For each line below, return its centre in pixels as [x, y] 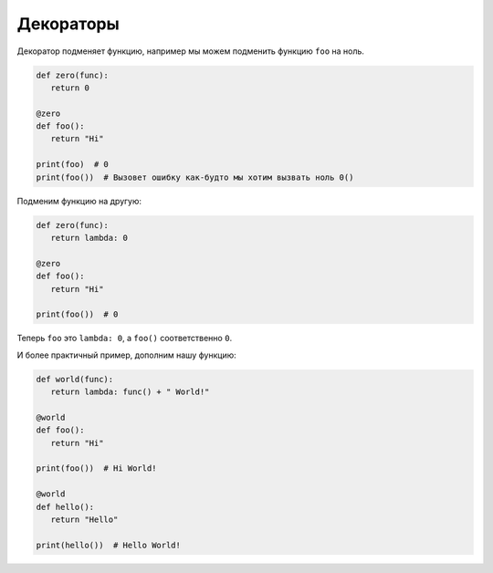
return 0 [70, 88]
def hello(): [65, 507]
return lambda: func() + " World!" [130, 392]
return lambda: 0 [89, 238]
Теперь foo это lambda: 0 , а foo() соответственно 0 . [125, 339]
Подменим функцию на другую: [79, 201]
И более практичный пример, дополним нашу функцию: [126, 355]
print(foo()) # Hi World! [96, 469]
